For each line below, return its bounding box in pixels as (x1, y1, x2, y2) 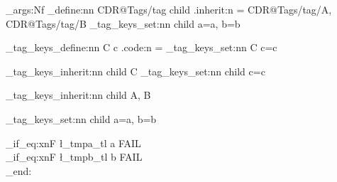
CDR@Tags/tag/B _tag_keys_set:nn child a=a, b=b (6, 16, 241, 31)
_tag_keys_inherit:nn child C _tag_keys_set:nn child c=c (6, 63, 265, 78)
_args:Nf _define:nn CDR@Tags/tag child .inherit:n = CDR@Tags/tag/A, (6, 2, 332, 16)
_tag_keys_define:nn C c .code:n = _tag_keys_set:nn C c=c (6, 40, 277, 55)
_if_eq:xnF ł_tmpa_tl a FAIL (6, 135, 141, 150)
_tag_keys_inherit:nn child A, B (6, 87, 151, 102)
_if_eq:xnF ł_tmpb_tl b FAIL (6, 149, 143, 164)
